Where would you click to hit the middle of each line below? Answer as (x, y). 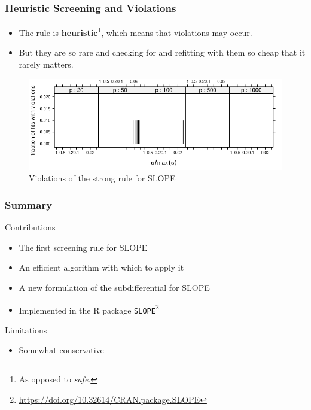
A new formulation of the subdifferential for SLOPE (114, 287)
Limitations (26, 329)
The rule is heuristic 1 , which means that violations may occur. (135, 31)
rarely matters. (46, 64)
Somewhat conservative (61, 350)
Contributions (30, 227)
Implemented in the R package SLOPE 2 (89, 309)
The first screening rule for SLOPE (83, 247)
